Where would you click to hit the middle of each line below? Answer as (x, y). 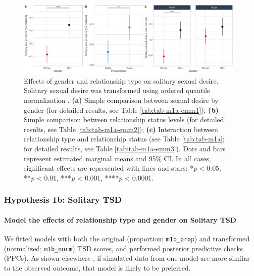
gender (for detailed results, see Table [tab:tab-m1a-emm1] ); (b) (121, 110)
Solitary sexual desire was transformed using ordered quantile (117, 90)
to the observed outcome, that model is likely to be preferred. (97, 267)
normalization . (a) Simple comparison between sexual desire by (121, 100)
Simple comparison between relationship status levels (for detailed (124, 119)
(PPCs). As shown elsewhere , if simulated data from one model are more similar (127, 258)
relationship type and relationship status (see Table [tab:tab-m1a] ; (124, 139)
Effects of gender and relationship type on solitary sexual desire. (121, 80)
